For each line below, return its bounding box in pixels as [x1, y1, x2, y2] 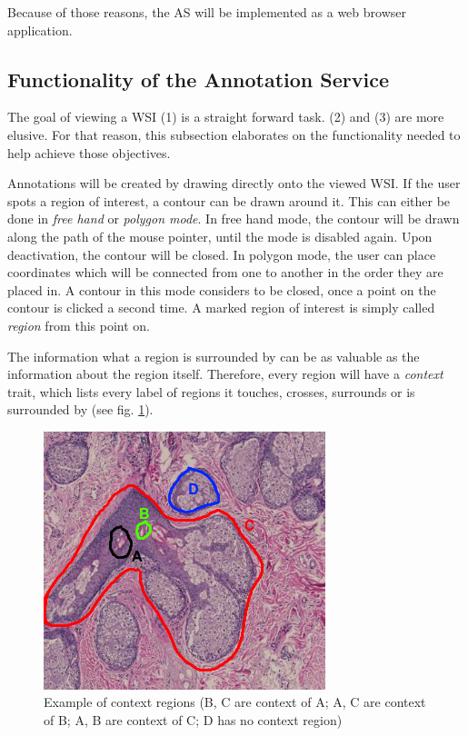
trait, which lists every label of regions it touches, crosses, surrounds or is [7, 382, 415, 401]
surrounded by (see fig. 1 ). [7, 400, 154, 419]
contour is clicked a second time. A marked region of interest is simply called [7, 298, 435, 317]
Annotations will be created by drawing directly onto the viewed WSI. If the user [7, 174, 461, 193]
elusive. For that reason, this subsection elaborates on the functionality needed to [7, 124, 461, 144]
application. [7, 20, 73, 39]
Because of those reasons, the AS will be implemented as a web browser [7, 3, 406, 21]
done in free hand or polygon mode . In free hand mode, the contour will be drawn [7, 209, 460, 228]
